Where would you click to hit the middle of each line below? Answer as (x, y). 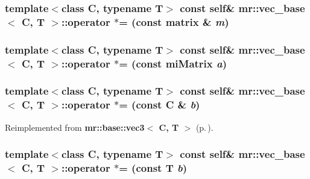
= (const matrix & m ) (174, 21)
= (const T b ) (153, 168)
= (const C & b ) (160, 105)
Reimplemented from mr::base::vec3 (75, 127)
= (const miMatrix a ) (173, 63)
